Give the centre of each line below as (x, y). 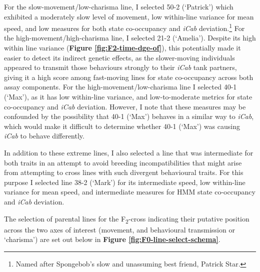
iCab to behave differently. (44, 136)
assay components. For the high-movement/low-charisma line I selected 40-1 (120, 87)
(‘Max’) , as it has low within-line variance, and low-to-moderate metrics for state (128, 96)
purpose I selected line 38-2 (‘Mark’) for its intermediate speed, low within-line (125, 182)
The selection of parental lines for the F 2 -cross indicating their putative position (127, 219)
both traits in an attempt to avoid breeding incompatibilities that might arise (123, 162)
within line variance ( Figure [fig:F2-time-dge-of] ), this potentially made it (122, 48)
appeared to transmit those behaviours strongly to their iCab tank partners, (120, 67)
